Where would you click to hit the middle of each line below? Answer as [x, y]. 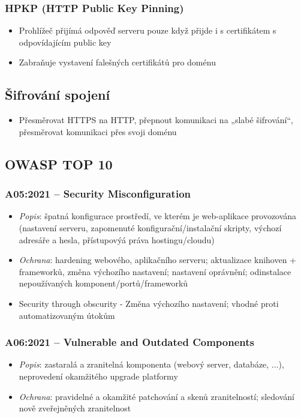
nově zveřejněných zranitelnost [75, 408]
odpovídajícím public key [65, 42]
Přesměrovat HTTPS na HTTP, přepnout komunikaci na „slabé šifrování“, [156, 120]
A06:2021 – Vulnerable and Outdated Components [130, 342]
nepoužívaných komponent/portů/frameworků [103, 283]
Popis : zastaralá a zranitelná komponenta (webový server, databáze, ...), [151, 364]
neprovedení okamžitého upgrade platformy [98, 376]
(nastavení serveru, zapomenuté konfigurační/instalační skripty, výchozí [150, 227]
